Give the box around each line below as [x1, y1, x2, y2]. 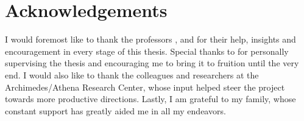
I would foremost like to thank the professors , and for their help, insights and [5, 33, 296, 46]
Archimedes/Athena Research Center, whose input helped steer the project [5, 80, 285, 93]
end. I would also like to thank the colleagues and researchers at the [5, 68, 259, 81]
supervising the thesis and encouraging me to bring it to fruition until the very [5, 57, 299, 69]
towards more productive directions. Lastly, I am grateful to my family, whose [5, 92, 296, 105]
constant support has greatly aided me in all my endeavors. [5, 104, 226, 117]
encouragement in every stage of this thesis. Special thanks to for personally [5, 44, 289, 57]
